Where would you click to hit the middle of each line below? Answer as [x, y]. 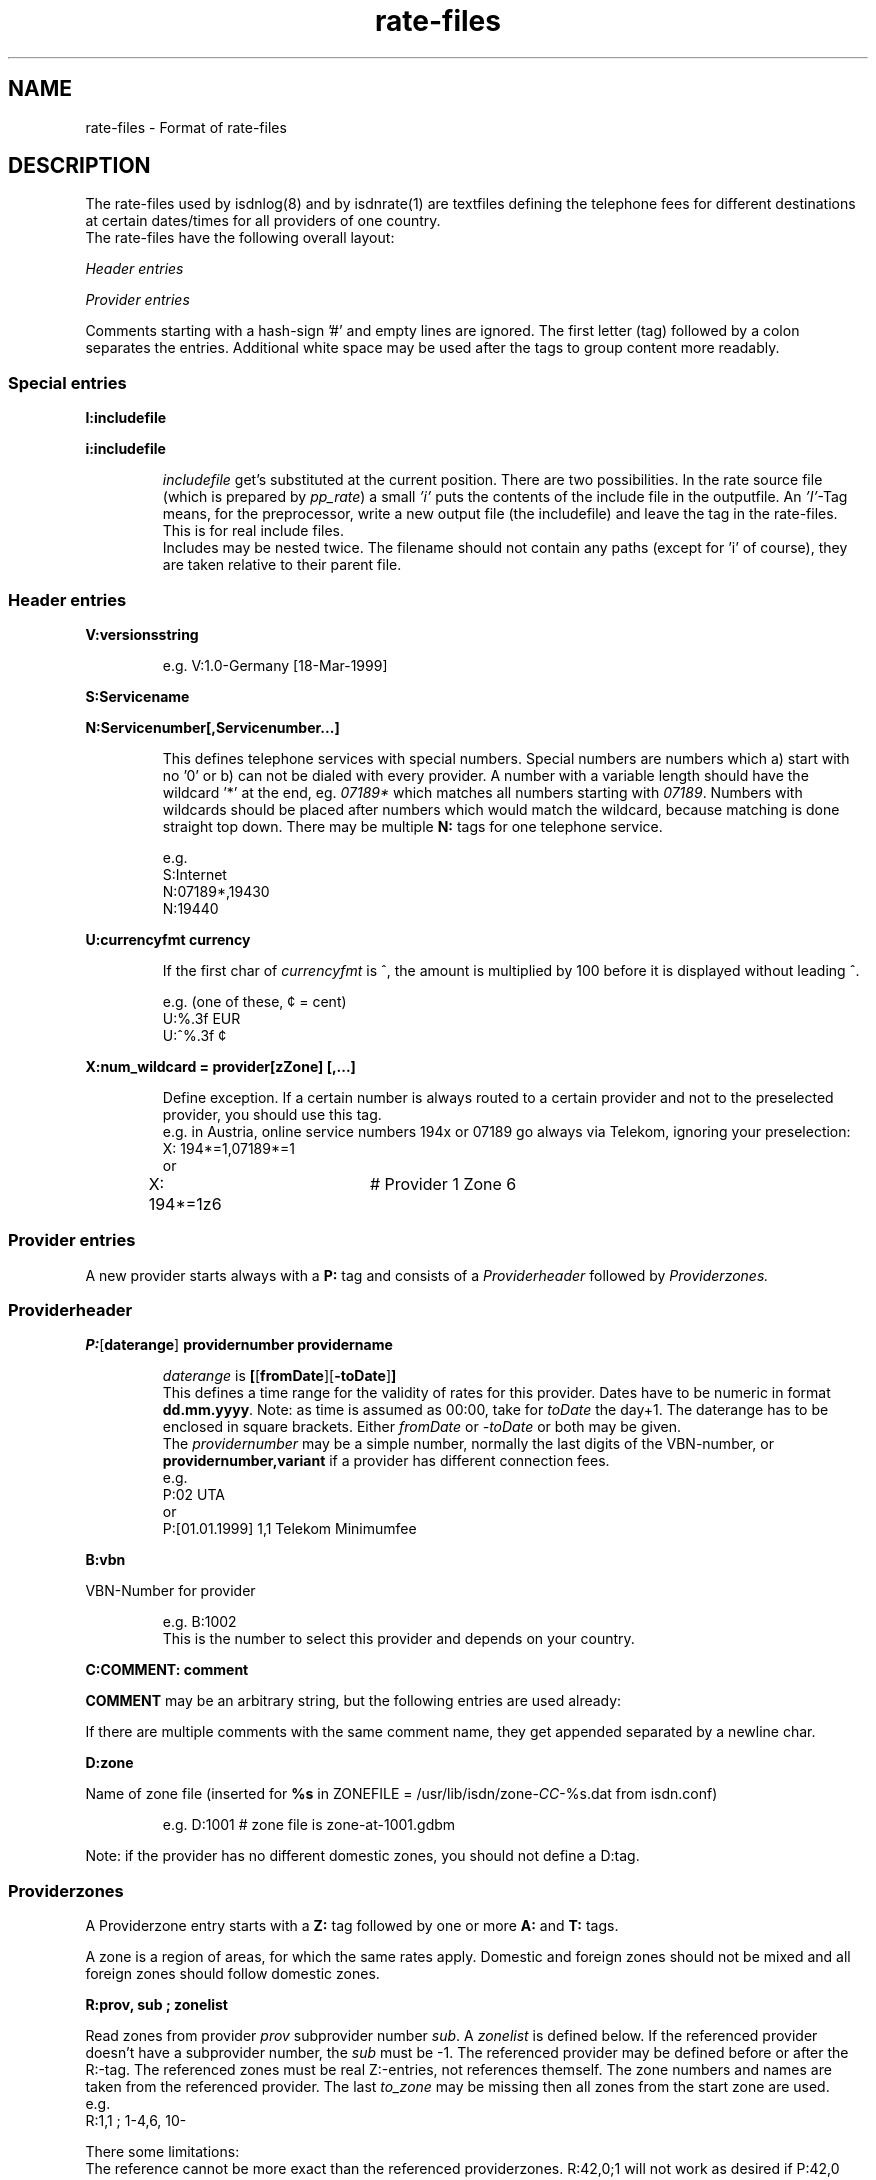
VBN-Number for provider [170, 1591]
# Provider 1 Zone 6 [443, 1183]
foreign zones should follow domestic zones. [232, 1974]
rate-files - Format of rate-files [186, 127]
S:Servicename [137, 696]
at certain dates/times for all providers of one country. [263, 221]
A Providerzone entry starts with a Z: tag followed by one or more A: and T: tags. [352, 1926]
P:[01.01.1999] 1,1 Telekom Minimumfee [289, 1529]
